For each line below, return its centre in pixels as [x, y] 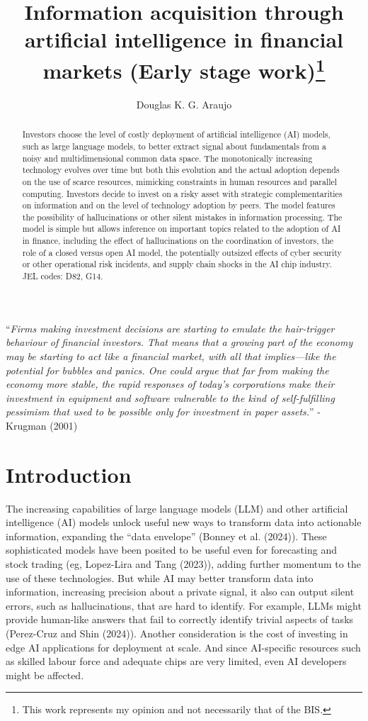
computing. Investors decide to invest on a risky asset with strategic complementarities [182, 193]
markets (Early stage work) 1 [184, 68]
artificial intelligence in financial [184, 39]
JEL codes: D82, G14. [63, 276]
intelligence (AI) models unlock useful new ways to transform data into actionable [184, 522]
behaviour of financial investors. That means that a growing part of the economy [179, 342]
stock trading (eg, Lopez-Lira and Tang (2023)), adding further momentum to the [183, 564]
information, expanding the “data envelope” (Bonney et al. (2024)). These [166, 536]
